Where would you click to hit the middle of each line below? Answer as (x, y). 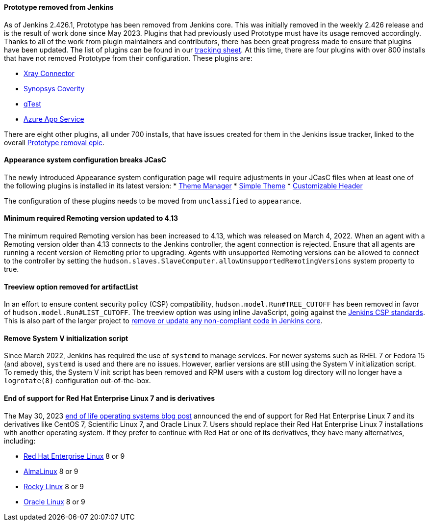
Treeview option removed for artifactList (71, 287)
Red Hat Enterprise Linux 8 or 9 (74, 456)
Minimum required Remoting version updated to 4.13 (91, 218)
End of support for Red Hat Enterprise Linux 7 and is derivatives (110, 398)
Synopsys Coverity (54, 88)
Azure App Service (54, 119)
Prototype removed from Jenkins (59, 7)
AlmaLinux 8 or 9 (51, 471)
